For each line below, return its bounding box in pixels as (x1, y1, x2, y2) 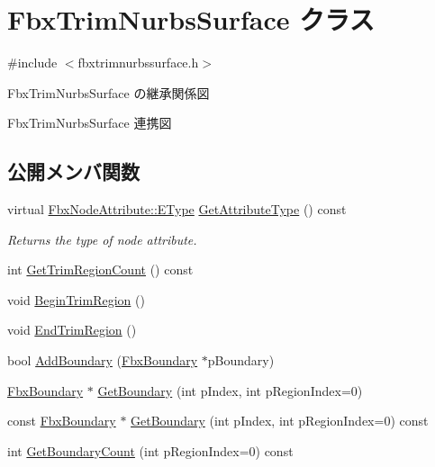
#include (7, 53, 58, 72)
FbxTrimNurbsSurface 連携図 (7, 113, 172, 132)
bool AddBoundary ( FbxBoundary (7, 351, 198, 370)
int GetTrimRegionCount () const (7, 260, 194, 279)
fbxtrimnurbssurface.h (77, 53, 199, 72)
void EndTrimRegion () (7, 320, 137, 339)
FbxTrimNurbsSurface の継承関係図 (7, 83, 210, 102)
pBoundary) (207, 351, 275, 370)
